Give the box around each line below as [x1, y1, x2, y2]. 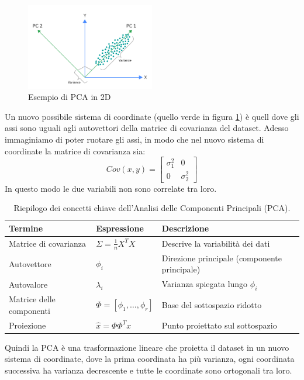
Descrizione [161, 222, 209, 234]
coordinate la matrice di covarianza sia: [5, 144, 146, 157]
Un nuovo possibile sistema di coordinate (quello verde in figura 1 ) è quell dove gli [5, 110, 299, 122]
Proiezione [9, 319, 46, 331]
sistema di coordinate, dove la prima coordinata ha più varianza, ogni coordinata [5, 353, 295, 365]
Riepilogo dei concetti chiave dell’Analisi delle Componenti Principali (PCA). [13, 202, 291, 214]
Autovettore [9, 257, 51, 270]
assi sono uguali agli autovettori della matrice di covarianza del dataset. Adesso [5, 122, 289, 134]
